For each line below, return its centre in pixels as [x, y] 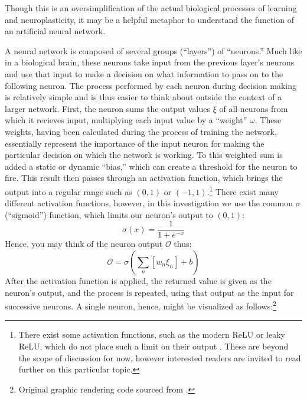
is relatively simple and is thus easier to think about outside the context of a [143, 97]
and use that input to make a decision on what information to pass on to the [144, 73]
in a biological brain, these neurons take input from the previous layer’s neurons [150, 62]
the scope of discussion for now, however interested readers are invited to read [160, 357]
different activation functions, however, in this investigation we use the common [149, 203]
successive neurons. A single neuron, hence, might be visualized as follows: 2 [141, 305]
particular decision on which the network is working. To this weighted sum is [144, 155]
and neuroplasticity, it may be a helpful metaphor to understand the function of [149, 19]
